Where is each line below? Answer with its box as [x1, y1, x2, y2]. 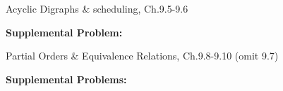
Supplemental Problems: [6, 71, 127, 86]
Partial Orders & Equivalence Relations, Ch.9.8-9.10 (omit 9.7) [6, 48, 279, 63]
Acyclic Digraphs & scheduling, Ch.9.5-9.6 [6, 1, 188, 15]
